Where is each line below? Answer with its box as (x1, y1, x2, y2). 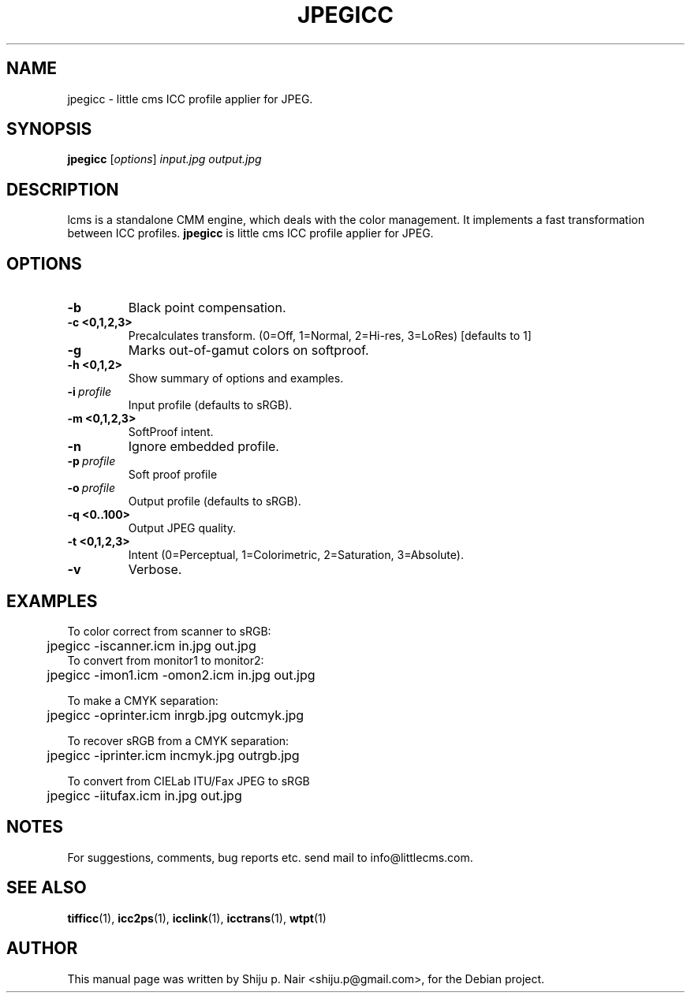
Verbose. (128, 561, 182, 578)
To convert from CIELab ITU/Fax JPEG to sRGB (67, 773, 310, 788)
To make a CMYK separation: (67, 693, 219, 707)
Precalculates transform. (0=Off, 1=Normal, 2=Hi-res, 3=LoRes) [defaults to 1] (128, 329, 532, 343)
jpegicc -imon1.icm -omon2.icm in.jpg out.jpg (47, 666, 316, 683)
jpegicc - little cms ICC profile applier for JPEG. (67, 91, 313, 106)
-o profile (67, 481, 115, 495)
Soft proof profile (128, 468, 218, 482)
